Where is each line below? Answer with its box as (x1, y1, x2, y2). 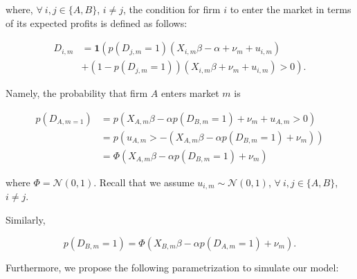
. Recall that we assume (93, 174, 194, 189)
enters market (161, 86, 219, 100)
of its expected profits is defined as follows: (6, 15, 187, 30)
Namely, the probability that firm (6, 86, 148, 100)
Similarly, (6, 212, 46, 226)
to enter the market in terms (230, 2, 351, 16)
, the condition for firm (122, 2, 221, 16)
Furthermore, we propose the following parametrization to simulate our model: (6, 260, 339, 274)
